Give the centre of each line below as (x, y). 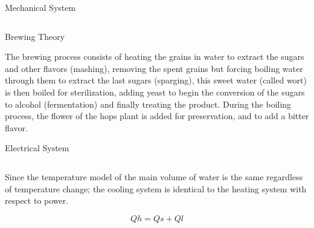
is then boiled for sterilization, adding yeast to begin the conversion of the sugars (155, 92)
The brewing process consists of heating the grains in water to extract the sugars (155, 57)
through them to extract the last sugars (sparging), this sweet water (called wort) (156, 80)
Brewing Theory (35, 36)
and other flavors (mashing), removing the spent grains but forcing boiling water (154, 68)
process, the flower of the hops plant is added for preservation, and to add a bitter (157, 116)
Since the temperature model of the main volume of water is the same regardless (154, 176)
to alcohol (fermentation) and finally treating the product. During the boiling (148, 104)
